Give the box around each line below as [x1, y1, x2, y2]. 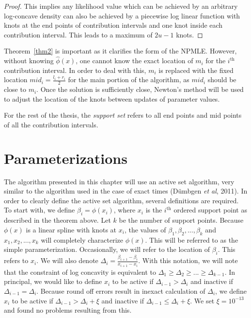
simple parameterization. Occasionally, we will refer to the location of [4, 244, 210, 254]
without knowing [4, 55, 54, 66]
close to [4, 84, 26, 94]
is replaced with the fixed [158, 65, 234, 75]
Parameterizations [4, 148, 127, 168]
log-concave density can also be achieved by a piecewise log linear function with [4, 10, 240, 20]
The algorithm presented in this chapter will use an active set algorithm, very [4, 176, 235, 186]
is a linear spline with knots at [26, 224, 117, 234]
